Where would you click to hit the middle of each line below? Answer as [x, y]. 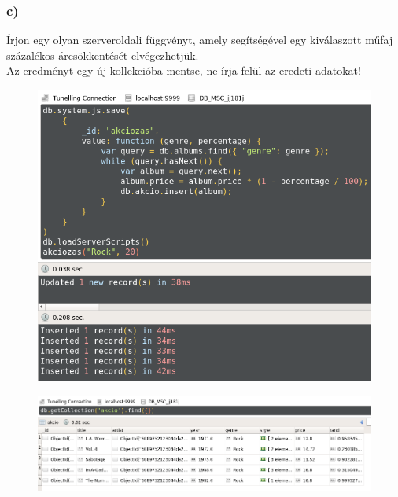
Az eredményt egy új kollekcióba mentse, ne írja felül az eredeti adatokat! [184, 70]
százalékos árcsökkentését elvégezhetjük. [103, 55]
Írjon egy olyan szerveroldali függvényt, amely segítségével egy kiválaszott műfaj [200, 40]
